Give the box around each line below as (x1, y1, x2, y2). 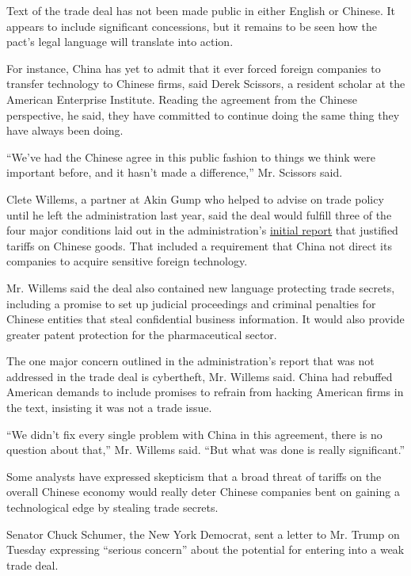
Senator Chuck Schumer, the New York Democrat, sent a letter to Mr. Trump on (6, 525, 400, 542)
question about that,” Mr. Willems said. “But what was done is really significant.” (6, 441, 405, 458)
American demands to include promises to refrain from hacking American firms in (6, 383, 404, 400)
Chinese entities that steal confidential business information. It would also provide (6, 311, 405, 327)
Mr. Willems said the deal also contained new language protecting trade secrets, (6, 279, 395, 296)
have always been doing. (6, 122, 124, 139)
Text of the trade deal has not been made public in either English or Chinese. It (6, 2, 395, 18)
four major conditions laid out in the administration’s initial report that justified (6, 222, 398, 238)
